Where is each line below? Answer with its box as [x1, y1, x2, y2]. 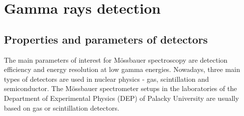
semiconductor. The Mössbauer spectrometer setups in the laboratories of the [4, 83, 237, 93]
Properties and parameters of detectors [4, 31, 208, 46]
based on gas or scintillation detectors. [4, 102, 119, 113]
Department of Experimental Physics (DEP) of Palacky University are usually [4, 93, 239, 103]
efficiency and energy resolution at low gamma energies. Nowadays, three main [4, 64, 240, 74]
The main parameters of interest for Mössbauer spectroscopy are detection [4, 54, 228, 65]
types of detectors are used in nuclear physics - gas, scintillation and [4, 73, 209, 84]
